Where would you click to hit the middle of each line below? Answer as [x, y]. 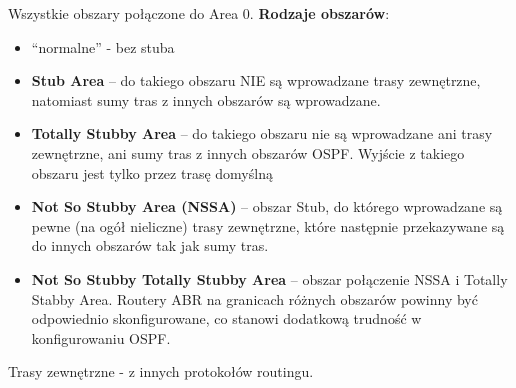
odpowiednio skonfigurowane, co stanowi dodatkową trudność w [226, 318]
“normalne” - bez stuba [103, 46]
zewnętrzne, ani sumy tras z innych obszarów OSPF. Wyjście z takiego [248, 152]
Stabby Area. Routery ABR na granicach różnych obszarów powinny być [254, 298]
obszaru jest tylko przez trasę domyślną [152, 172]
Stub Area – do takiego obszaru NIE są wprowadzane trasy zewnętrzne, [256, 80]
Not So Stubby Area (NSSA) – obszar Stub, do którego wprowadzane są [267, 206]
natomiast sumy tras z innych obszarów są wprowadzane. [206, 99]
